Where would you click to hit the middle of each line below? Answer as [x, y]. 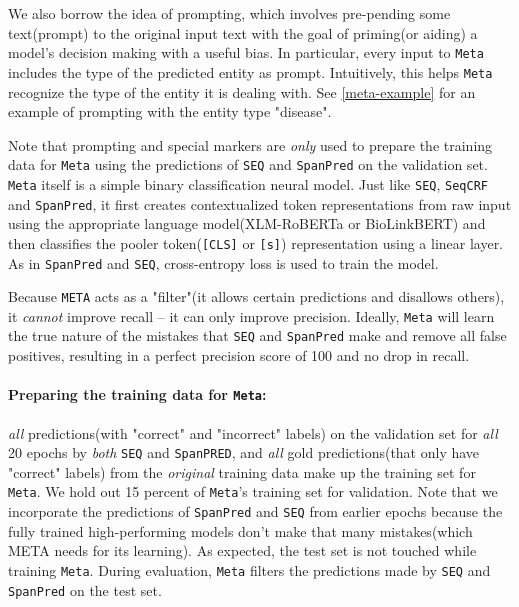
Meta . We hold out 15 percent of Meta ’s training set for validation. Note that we [253, 491]
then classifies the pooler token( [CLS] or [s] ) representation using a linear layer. [256, 242]
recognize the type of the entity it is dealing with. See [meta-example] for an [242, 91]
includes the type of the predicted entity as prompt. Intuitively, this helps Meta [250, 71]
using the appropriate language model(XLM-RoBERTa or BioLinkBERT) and [247, 223]
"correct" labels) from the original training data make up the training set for [242, 471]
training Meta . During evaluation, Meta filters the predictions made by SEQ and [249, 569]
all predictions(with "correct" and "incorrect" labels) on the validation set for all [253, 432]
